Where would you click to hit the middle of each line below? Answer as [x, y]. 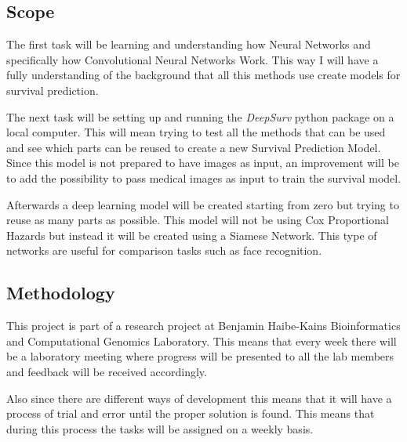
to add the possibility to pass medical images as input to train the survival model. [204, 178]
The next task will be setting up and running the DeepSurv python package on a [200, 116]
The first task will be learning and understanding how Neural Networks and [189, 44]
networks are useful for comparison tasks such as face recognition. [164, 250]
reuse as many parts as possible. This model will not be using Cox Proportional [198, 220]
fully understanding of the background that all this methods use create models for [203, 75]
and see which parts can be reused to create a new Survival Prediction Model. [194, 147]
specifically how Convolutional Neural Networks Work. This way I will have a [193, 59]
